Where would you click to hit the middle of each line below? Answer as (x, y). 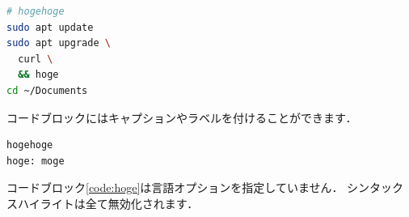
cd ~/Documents (47, 90)
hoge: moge (36, 161)
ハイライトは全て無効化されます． (108, 203)
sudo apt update (50, 27)
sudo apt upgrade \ (59, 43)
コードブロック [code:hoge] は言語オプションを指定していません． (175, 187)
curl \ (36, 59)
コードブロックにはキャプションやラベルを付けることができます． (182, 117)
